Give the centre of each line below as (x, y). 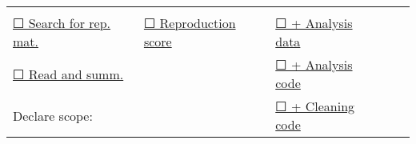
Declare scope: (53, 115)
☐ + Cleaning (315, 106)
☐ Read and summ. (68, 74)
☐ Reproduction (190, 23)
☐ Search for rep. (62, 23)
